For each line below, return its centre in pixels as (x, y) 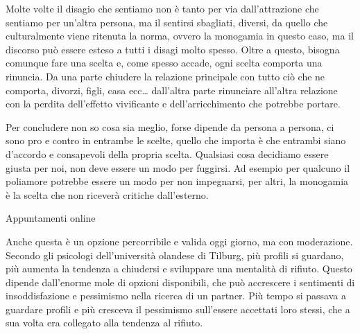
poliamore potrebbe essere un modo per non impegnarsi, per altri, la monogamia (177, 181)
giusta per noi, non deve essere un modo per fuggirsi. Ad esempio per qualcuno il (178, 167)
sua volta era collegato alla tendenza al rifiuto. (104, 323)
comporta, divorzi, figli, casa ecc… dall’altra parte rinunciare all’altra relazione (172, 90)
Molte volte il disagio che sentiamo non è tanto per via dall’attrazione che (162, 8)
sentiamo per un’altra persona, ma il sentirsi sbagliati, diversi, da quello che (167, 22)
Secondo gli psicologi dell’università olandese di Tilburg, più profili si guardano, (175, 255)
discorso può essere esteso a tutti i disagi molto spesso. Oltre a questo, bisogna (173, 49)
